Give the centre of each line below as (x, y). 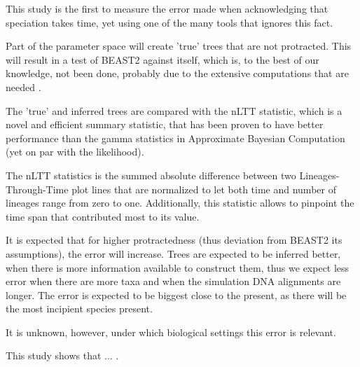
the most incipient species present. (79, 309)
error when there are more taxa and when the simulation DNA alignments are (173, 281)
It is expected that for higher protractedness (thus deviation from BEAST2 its (174, 240)
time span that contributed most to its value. (103, 216)
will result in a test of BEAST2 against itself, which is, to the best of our (162, 59)
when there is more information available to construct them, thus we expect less (178, 267)
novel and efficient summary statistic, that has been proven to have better (165, 124)
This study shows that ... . (62, 355)
